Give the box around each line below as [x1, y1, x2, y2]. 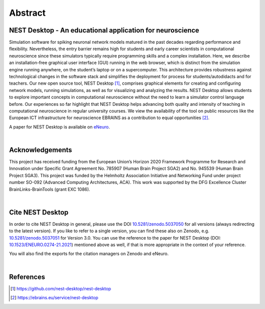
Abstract [9, 7, 46, 18]
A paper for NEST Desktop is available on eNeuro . [9, 124, 110, 130]
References [9, 273, 45, 281]
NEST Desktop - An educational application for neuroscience [9, 26, 200, 34]
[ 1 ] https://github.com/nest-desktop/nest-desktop [10, 285, 111, 291]
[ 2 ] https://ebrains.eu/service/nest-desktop [10, 295, 98, 301]
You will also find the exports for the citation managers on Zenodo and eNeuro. [9, 251, 169, 257]
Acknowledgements [9, 146, 72, 154]
